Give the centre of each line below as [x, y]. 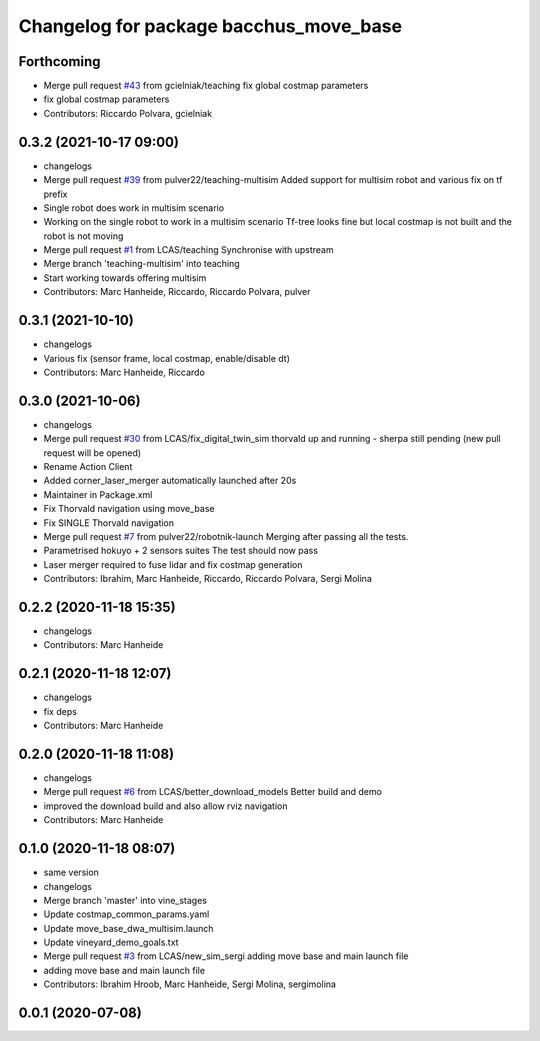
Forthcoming [59, 61]
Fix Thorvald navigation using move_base [129, 509]
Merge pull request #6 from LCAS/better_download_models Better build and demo [212, 792]
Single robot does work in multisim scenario [134, 207]
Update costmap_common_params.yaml [126, 914]
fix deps [60, 711]
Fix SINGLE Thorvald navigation [109, 522]
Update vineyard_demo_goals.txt [111, 942]
